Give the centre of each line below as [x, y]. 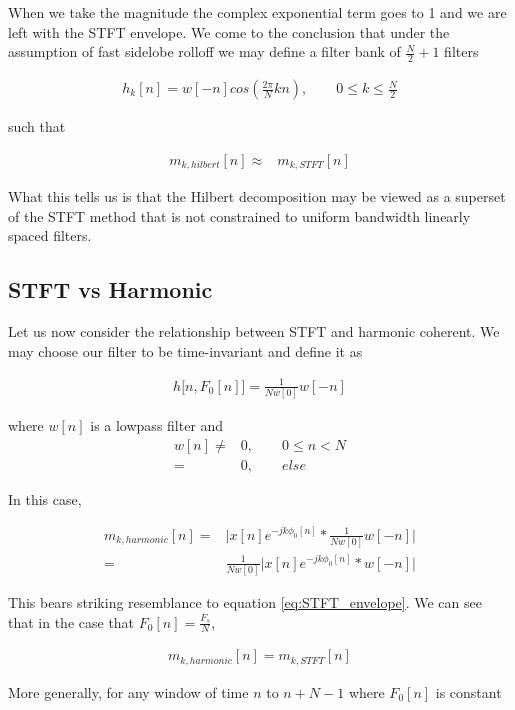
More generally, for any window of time [128, 691]
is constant [468, 691]
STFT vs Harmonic [110, 289]
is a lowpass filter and [157, 425]
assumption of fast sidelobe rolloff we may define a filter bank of [204, 51]
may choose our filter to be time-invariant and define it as [185, 350]
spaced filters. [50, 235]
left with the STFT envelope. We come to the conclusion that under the [229, 31]
